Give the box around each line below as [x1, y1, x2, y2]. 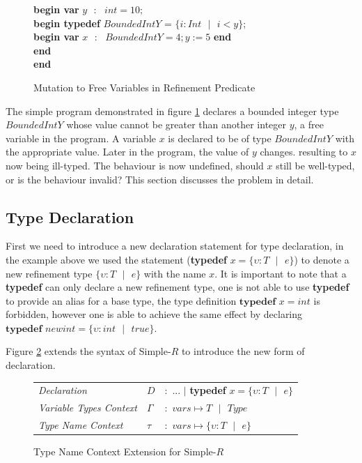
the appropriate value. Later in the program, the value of [6, 144, 249, 159]
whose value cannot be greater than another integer [66, 117, 287, 132]
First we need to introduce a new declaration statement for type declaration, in [6, 238, 344, 253]
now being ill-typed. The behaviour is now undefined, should [6, 158, 264, 172]
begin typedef [33, 15, 100, 30]
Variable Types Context [38, 400, 137, 415]
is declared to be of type [168, 130, 271, 145]
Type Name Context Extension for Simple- [33, 444, 217, 459]
